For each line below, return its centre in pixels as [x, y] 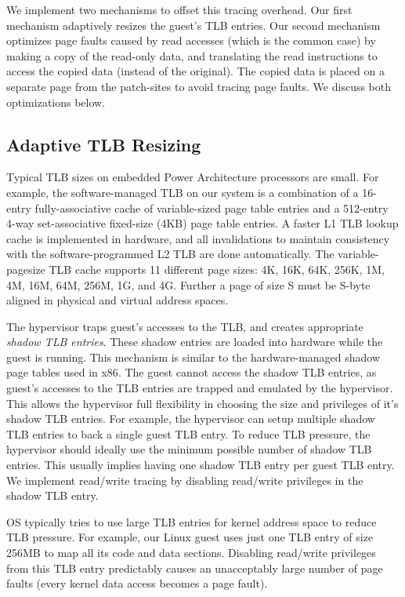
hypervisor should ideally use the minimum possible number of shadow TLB [189, 449]
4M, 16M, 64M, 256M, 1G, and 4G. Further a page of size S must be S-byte [188, 284]
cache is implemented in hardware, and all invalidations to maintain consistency [198, 238]
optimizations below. [56, 102]
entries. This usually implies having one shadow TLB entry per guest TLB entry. [201, 465]
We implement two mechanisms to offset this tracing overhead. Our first [179, 9]
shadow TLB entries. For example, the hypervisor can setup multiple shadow [191, 419]
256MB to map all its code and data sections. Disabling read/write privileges [191, 553]
